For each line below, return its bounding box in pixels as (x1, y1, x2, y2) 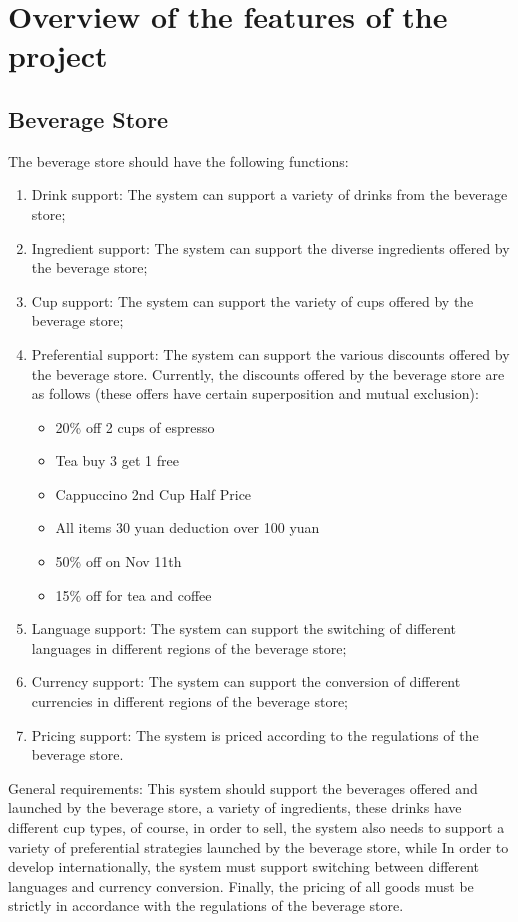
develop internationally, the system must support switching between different (8, 856, 480, 877)
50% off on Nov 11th (55, 551, 182, 572)
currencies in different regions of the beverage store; (31, 691, 349, 712)
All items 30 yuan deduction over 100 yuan (55, 517, 320, 538)
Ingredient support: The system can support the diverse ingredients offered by (31, 237, 510, 258)
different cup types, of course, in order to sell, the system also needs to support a (8, 817, 505, 838)
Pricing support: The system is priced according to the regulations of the (31, 724, 479, 745)
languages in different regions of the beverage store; (31, 637, 347, 658)
